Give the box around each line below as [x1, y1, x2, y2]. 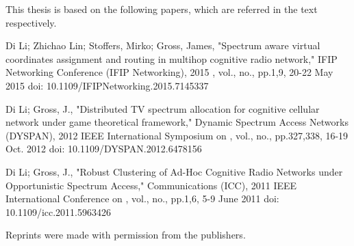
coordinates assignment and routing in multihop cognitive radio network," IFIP [5, 51, 338, 66]
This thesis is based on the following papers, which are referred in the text [5, 2, 318, 16]
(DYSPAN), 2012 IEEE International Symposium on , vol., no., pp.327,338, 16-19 [5, 128, 349, 142]
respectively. [5, 15, 57, 29]
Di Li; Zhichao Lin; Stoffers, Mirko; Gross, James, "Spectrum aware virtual [5, 38, 320, 53]
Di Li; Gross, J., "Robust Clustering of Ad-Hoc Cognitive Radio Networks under [5, 164, 343, 178]
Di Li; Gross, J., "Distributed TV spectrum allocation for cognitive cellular [5, 101, 320, 115]
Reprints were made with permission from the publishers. [5, 228, 246, 242]
